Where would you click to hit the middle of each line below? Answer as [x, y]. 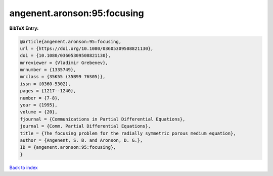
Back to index [24, 167]
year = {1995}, [39, 105]
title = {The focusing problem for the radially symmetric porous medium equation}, [128, 133]
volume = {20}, [39, 112]
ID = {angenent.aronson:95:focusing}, [68, 147]
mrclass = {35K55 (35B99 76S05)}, [63, 77]
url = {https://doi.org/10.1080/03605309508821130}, [87, 48]
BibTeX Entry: [24, 28]
